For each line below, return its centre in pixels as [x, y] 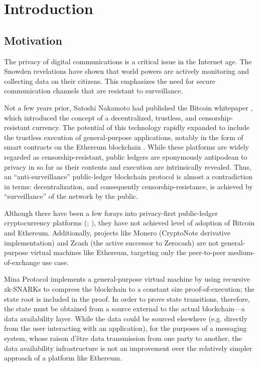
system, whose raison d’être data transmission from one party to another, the [123, 338]
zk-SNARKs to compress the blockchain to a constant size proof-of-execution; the [129, 289]
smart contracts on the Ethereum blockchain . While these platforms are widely [126, 147]
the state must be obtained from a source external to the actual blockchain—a [124, 309]
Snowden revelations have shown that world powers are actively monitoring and [127, 71]
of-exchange [22, 262]
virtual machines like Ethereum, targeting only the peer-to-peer [128, 252]
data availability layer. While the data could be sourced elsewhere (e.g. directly [126, 318]
